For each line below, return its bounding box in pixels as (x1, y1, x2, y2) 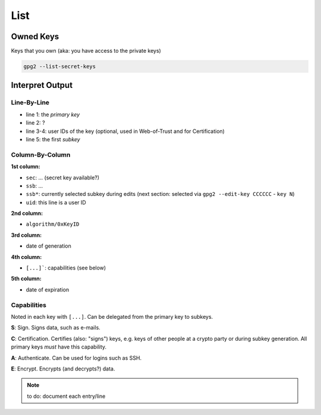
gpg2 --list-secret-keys (23, 63, 96, 70)
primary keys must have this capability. (11, 343, 107, 350)
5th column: (11, 275, 42, 282)
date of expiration (26, 286, 70, 293)
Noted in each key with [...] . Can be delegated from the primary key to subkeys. (11, 313, 213, 320)
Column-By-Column (11, 150, 71, 159)
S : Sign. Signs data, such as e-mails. (11, 324, 100, 331)
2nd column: (11, 210, 43, 217)
